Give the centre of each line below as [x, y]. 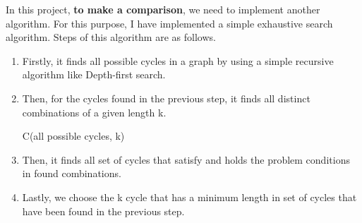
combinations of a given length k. [94, 112]
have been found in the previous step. [103, 211]
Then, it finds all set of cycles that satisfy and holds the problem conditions [186, 159]
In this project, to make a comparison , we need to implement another [163, 9]
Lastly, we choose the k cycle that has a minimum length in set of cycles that [189, 197]
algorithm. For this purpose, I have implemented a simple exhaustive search [169, 23]
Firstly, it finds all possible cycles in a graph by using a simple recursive [178, 60]
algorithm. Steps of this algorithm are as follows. [111, 37]
